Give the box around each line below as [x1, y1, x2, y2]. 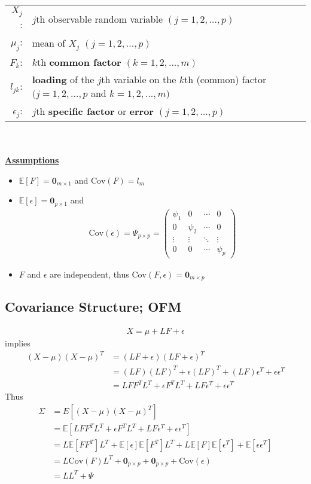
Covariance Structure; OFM [5, 297, 182, 316]
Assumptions [5, 154, 59, 166]
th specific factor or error [36, 104, 154, 118]
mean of [32, 35, 66, 50]
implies [5, 337, 31, 349]
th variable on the [101, 72, 176, 87]
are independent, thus [50, 267, 129, 280]
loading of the [32, 72, 94, 87]
